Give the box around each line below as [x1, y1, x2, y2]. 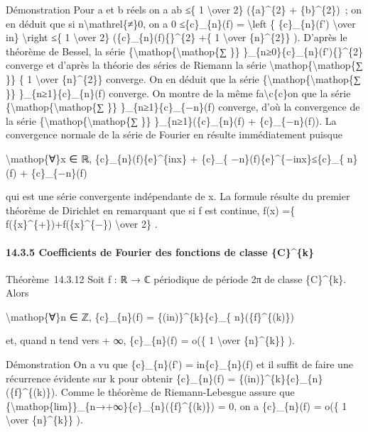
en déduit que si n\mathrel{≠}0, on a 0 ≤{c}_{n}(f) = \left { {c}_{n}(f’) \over [6, 16, 356, 31]
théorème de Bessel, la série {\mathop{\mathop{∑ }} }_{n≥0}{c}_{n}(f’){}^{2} [6, 43, 364, 58]
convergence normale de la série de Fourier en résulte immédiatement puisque [6, 127, 342, 142]
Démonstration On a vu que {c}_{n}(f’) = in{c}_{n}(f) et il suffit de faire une [6, 357, 353, 372]
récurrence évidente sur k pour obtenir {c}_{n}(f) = [6, 370, 236, 385]
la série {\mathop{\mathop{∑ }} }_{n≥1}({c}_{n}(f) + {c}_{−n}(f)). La [6, 113, 337, 128]
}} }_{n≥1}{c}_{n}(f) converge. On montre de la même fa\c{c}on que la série [6, 85, 351, 100]
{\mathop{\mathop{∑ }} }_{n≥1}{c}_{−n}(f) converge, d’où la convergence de [6, 99, 360, 114]
